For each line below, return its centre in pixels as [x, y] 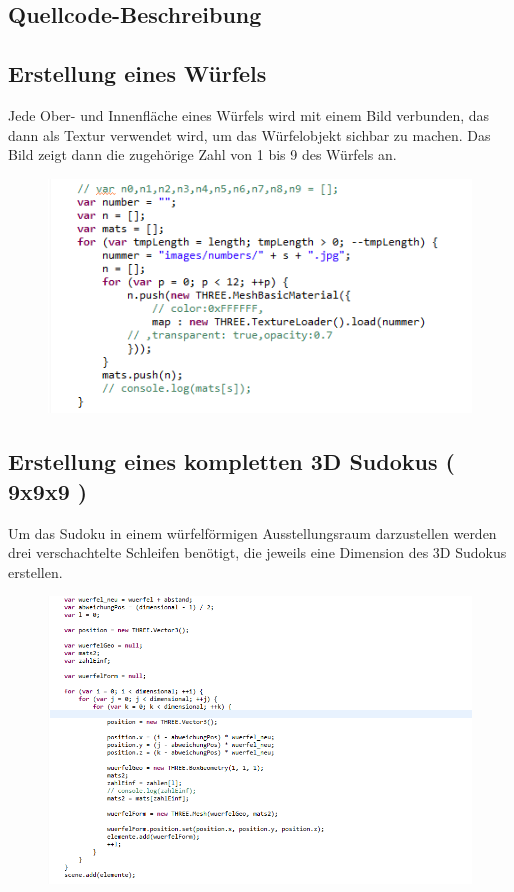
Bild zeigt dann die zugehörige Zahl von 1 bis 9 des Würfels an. [202, 154]
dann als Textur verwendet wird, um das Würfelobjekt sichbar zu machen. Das [249, 134]
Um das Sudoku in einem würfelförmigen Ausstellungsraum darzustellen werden [252, 532]
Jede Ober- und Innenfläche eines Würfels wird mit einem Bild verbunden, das [249, 114]
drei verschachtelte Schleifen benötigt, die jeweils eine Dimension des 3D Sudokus [257, 552]
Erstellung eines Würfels [137, 73]
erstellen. [35, 571]
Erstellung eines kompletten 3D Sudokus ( [231, 461]
